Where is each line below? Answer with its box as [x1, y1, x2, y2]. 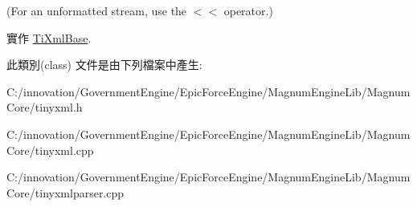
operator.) [223, 2, 273, 18]
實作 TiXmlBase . [6, 29, 92, 46]
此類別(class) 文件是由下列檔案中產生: [6, 56, 202, 73]
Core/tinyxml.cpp [6, 141, 94, 158]
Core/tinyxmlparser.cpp [6, 184, 125, 201]
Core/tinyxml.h [6, 99, 83, 116]
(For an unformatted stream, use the [6, 2, 187, 18]
